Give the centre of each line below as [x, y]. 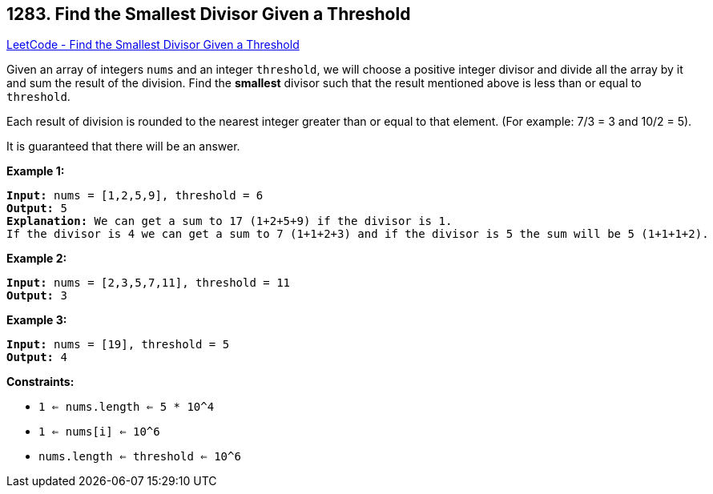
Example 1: [36, 171]
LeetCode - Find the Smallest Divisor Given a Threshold [153, 45]
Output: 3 [37, 296]
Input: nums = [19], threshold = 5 [118, 345]
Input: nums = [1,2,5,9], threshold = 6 [135, 196]
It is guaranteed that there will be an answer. [123, 147]
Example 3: [37, 320]
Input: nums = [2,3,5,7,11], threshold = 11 [149, 283]
